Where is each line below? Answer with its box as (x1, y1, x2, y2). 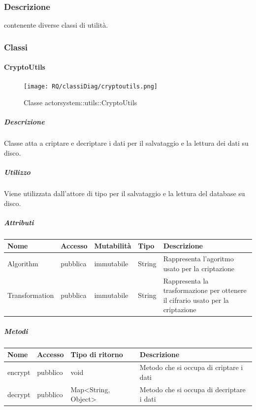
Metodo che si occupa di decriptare (139, 384, 246, 394)
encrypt (7, 367, 31, 377)
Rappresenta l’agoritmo (163, 253, 234, 264)
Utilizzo (4, 167, 31, 177)
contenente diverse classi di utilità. (4, 20, 108, 30)
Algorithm (7, 258, 38, 268)
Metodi (4, 326, 28, 336)
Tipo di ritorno (70, 349, 123, 360)
